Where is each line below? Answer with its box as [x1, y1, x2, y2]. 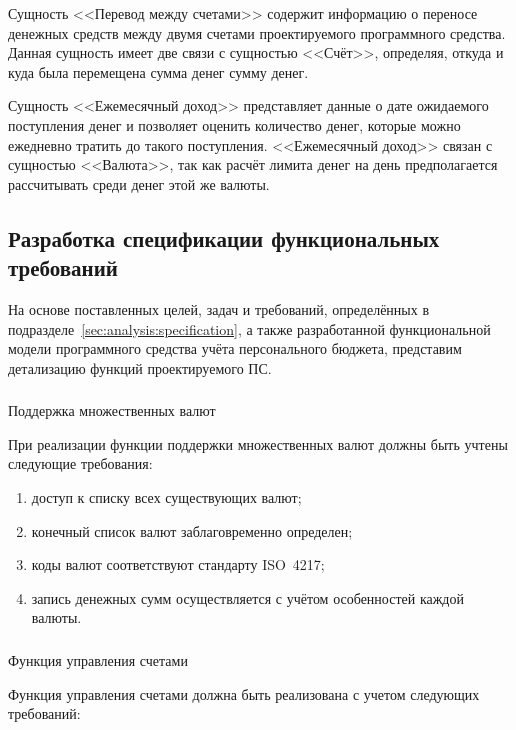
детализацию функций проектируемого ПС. [8, 357, 272, 378]
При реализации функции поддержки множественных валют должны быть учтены [8, 433, 508, 454]
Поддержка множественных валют [8, 400, 216, 421]
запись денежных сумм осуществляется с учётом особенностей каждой [31, 587, 464, 608]
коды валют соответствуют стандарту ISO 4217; [31, 554, 325, 575]
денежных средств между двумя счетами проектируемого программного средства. [8, 22, 506, 43]
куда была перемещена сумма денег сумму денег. [8, 61, 309, 82]
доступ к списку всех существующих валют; [31, 487, 302, 508]
